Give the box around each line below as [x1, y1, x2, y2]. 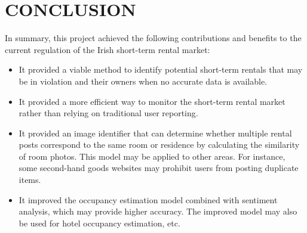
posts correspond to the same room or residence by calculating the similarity [19, 138, 300, 151]
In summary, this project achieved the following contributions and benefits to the [5, 32, 302, 44]
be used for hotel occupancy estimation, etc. [19, 216, 180, 229]
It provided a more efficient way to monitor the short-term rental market [19, 95, 285, 107]
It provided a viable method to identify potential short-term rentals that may [19, 63, 303, 76]
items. [19, 173, 41, 186]
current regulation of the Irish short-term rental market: [5, 43, 210, 55]
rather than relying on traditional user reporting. [19, 107, 198, 119]
